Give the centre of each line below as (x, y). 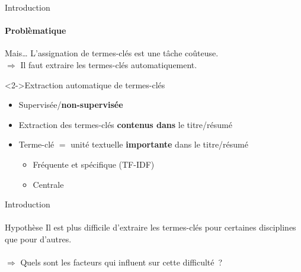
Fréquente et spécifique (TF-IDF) (94, 164)
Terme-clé (36, 144)
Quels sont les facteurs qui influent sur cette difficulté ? (121, 262)
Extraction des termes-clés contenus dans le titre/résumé (125, 124)
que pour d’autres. (38, 239)
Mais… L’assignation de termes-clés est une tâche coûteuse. (112, 53)
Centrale (48, 184)
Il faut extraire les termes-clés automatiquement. (109, 64)
